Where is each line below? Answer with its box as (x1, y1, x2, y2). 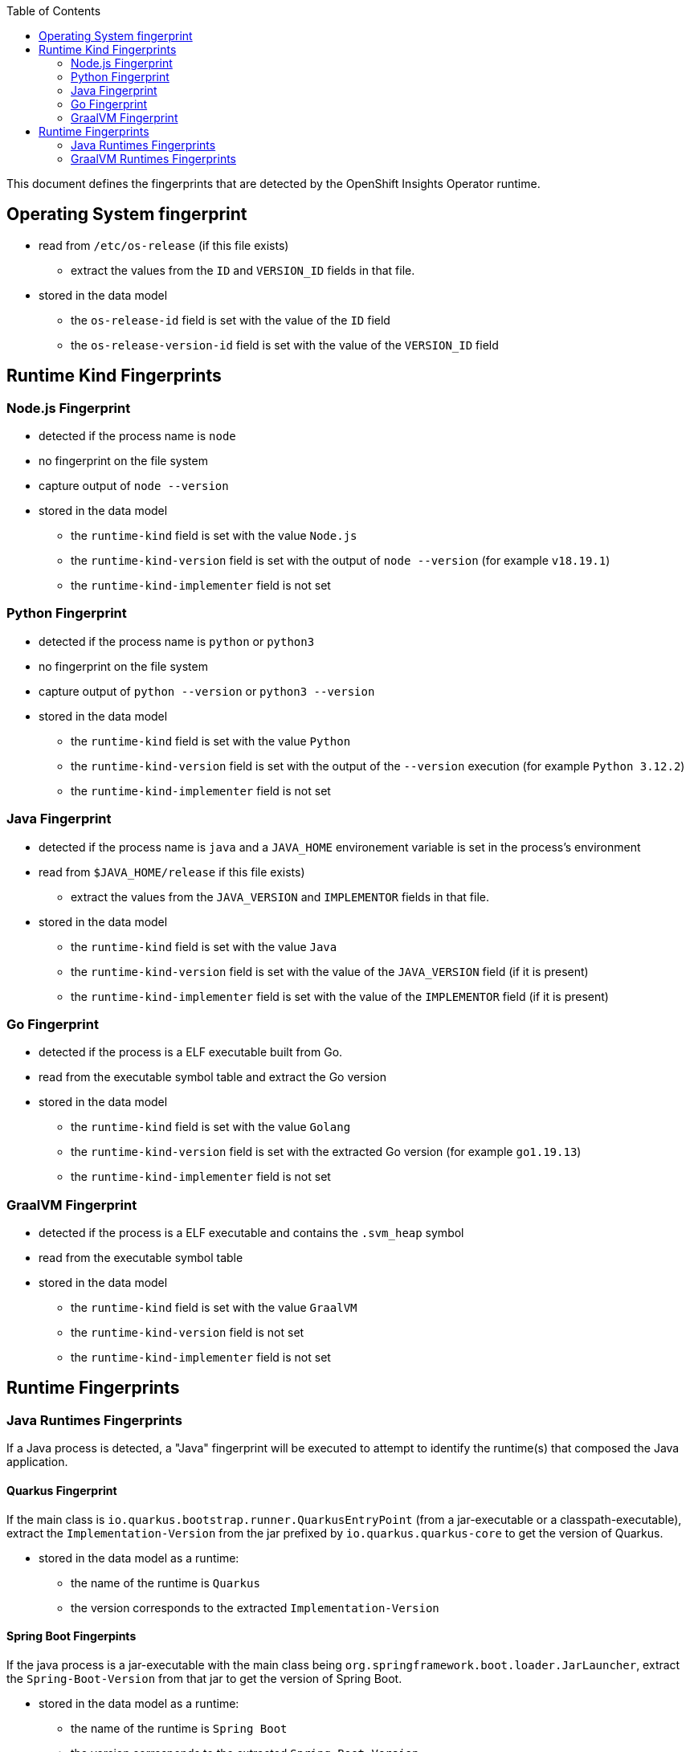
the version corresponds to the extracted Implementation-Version (71, 1600, 439, 1615)
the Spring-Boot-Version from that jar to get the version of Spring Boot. (6, 1671, 402, 1685)
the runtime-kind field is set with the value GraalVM (71, 1301, 357, 1315)
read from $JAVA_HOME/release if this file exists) (39, 864, 305, 879)
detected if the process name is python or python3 (39, 634, 315, 648)
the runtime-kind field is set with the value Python (71, 733, 351, 748)
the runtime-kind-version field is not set (71, 1325, 304, 1340)
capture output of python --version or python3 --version (39, 684, 375, 698)
